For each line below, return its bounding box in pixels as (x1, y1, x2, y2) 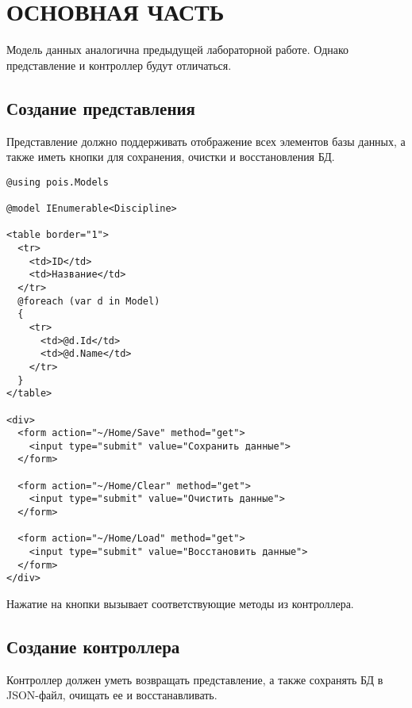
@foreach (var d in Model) (17, 295, 160, 307)
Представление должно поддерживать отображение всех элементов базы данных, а (6, 132, 406, 149)
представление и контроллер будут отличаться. (6, 56, 232, 73)
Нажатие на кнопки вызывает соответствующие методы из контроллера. (6, 595, 354, 612)
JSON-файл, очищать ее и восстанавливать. (6, 687, 218, 703)
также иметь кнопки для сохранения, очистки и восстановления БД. (6, 148, 335, 165)
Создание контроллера (6, 634, 180, 659)
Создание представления (6, 95, 195, 120)
